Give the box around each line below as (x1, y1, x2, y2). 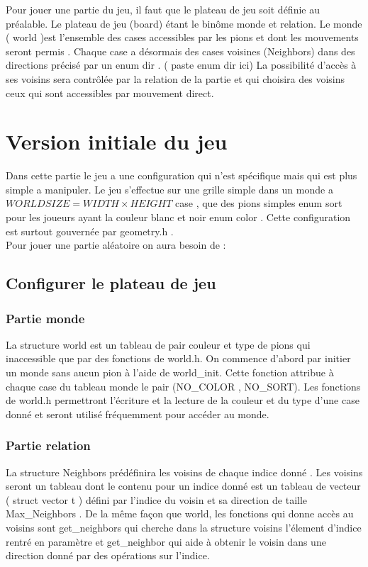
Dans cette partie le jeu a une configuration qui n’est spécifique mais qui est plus (6, 168, 357, 183)
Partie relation (6, 437, 91, 454)
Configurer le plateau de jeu (6, 272, 216, 294)
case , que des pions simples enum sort (175, 196, 342, 210)
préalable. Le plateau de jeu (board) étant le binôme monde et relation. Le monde (6, 16, 362, 30)
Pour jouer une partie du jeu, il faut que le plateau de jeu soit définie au (6, 2, 320, 16)
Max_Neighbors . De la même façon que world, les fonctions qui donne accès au (6, 506, 354, 521)
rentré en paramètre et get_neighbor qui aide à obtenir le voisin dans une (6, 534, 326, 549)
